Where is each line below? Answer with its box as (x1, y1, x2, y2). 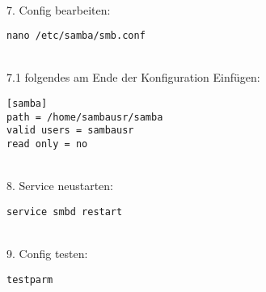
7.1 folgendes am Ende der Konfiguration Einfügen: (6, 69, 260, 86)
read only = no (6, 138, 88, 150)
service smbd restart (6, 205, 123, 218)
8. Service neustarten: (6, 177, 113, 194)
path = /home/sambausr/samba (6, 111, 163, 123)
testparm (6, 273, 53, 286)
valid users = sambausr (6, 125, 134, 137)
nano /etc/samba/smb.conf (6, 30, 146, 42)
